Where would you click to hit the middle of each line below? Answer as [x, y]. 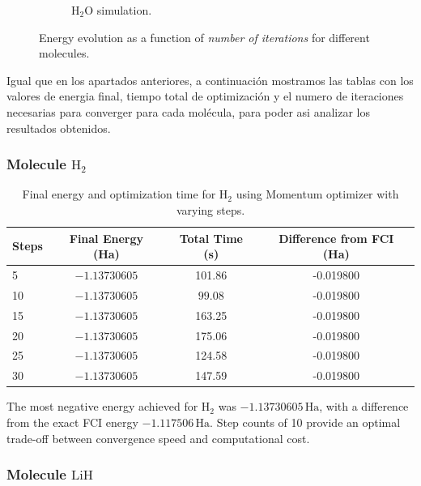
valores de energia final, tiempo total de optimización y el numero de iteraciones [205, 96]
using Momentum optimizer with [317, 194]
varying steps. [210, 209]
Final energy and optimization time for [119, 194]
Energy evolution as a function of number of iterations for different [204, 37]
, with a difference [364, 406]
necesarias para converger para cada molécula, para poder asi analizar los [188, 111]
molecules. [64, 53]
